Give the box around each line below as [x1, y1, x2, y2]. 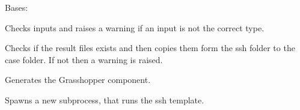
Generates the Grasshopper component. [5, 73, 151, 86]
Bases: [5, 1, 28, 13]
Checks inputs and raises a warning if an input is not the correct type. [5, 21, 265, 34]
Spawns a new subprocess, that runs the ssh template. [5, 93, 204, 106]
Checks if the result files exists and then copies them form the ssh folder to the [5, 41, 295, 54]
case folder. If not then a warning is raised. [5, 53, 163, 66]
